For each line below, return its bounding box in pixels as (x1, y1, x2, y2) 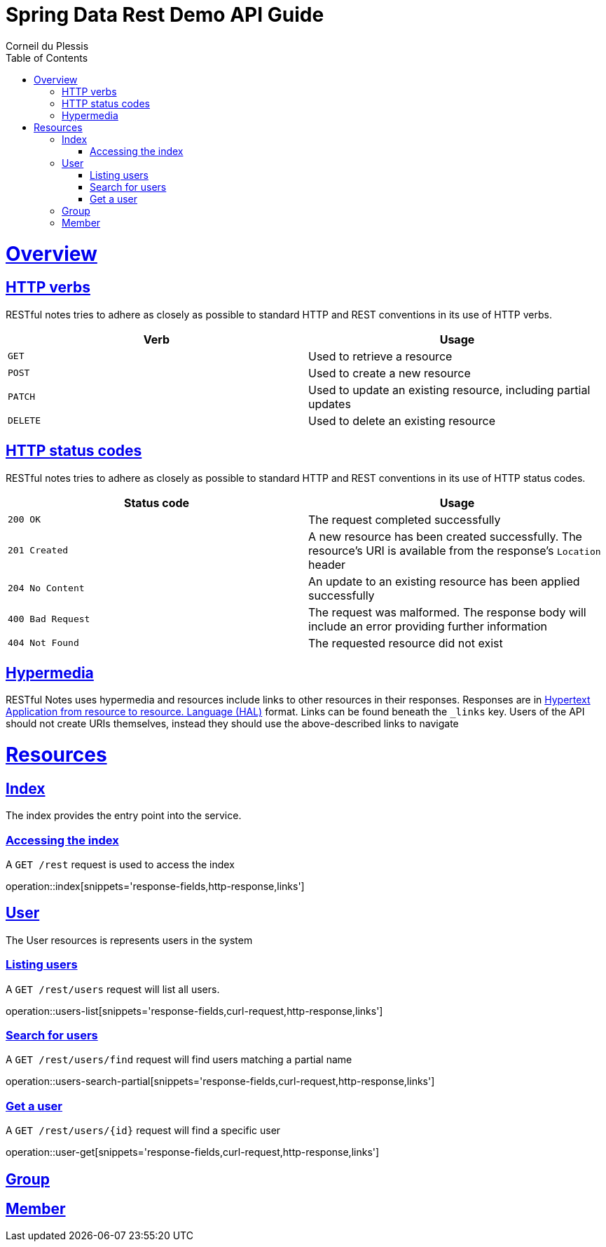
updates (308, 396, 351, 411)
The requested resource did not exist (308, 635, 503, 650)
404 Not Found (8, 638, 79, 649)
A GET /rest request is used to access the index (6, 858, 235, 871)
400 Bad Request (8, 614, 90, 625)
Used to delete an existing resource (308, 413, 496, 428)
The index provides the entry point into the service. (6, 809, 242, 822)
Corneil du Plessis (6, 39, 89, 52)
